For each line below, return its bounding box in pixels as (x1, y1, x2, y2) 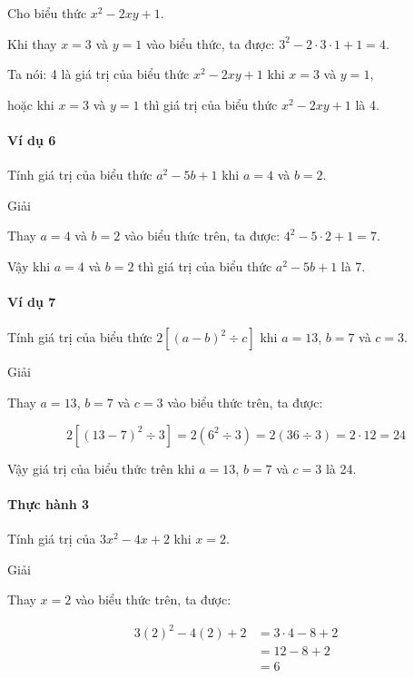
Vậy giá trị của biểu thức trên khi (7, 458, 195, 477)
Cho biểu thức (7, 4, 87, 22)
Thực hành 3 (7, 494, 90, 513)
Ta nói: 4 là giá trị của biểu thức (7, 64, 190, 84)
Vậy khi (7, 256, 51, 275)
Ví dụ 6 (7, 130, 56, 149)
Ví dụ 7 (7, 292, 56, 311)
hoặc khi (7, 94, 54, 113)
